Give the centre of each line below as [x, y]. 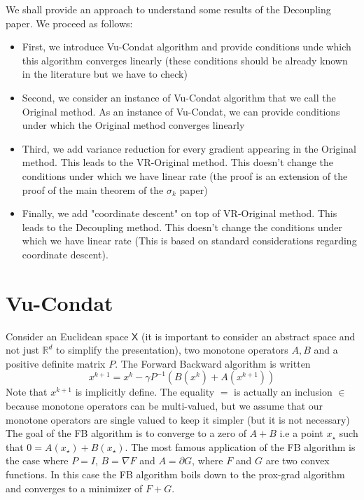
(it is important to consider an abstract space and [248, 336]
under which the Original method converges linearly [133, 125]
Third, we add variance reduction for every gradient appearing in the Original [189, 148]
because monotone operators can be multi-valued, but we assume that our [164, 405]
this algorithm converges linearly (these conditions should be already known [185, 60]
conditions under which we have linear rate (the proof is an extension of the [185, 175]
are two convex [297, 460]
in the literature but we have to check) [105, 74]
